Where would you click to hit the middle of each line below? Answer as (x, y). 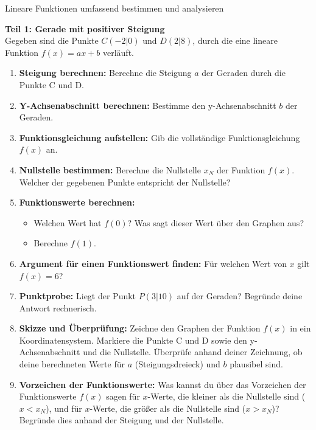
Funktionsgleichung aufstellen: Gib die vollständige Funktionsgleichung (160, 137)
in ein (300, 328)
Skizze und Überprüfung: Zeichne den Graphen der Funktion (140, 328)
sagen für (123, 396)
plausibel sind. (256, 364)
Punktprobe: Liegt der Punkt (78, 296)
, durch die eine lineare (235, 40)
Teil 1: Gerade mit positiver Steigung (85, 28)
